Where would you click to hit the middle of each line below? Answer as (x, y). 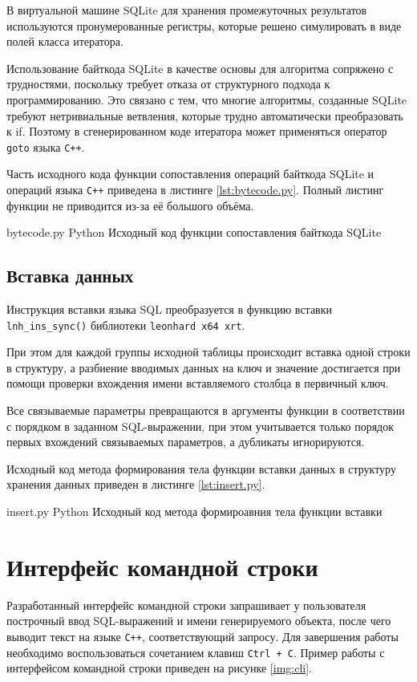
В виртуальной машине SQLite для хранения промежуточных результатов (187, 10)
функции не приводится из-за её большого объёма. (130, 205)
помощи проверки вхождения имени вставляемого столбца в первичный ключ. (198, 383)
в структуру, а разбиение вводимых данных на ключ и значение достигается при (204, 367)
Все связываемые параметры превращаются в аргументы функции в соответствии (206, 410)
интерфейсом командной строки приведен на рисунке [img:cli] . (159, 668)
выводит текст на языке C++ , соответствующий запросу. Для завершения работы (202, 636)
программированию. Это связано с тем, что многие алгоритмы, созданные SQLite (207, 99)
